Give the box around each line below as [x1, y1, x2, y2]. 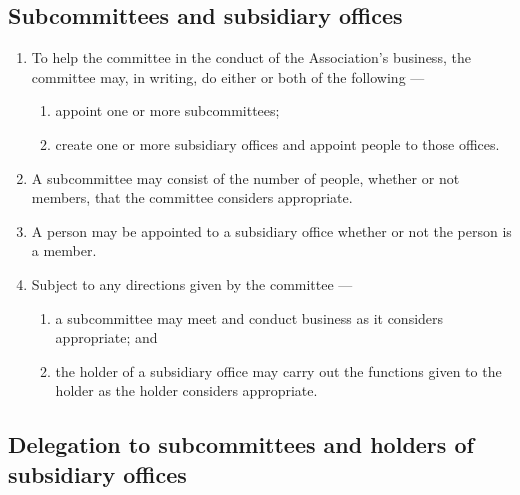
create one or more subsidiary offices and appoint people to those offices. [55, 133, 500, 154]
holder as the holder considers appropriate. [55, 380, 318, 401]
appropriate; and [55, 327, 158, 348]
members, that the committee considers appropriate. [31, 187, 353, 208]
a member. [31, 240, 97, 261]
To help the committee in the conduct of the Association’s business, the [31, 47, 471, 68]
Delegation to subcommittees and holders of [8, 429, 474, 460]
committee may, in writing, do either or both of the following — [31, 66, 425, 87]
